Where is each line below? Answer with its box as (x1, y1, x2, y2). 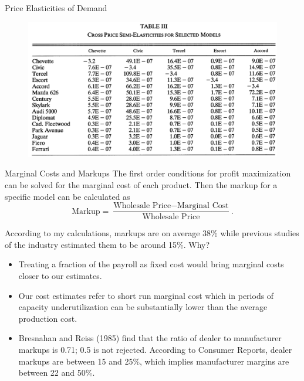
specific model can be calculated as (5, 190, 130, 202)
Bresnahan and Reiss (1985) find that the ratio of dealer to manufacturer (18, 332, 282, 344)
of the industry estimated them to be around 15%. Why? (5, 238, 210, 250)
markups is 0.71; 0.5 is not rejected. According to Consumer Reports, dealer (18, 343, 292, 355)
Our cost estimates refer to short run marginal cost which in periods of (18, 289, 274, 301)
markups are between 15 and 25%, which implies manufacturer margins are (18, 355, 289, 367)
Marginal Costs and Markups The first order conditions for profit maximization (5, 167, 291, 179)
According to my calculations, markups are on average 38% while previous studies (5, 227, 299, 239)
